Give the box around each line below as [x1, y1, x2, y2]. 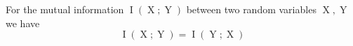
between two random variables [186, 2, 317, 16]
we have [6, 15, 40, 30]
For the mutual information [6, 2, 124, 16]
